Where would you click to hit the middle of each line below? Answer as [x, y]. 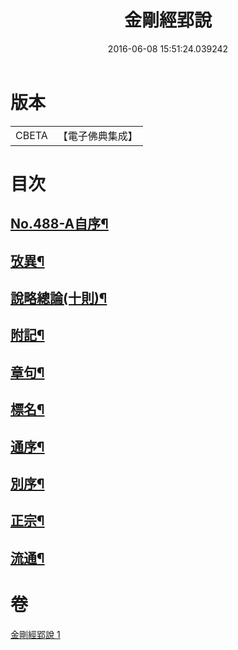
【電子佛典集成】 [97, 136]
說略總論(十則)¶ [59, 298]
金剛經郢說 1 [35, 634]
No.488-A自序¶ [59, 224]
